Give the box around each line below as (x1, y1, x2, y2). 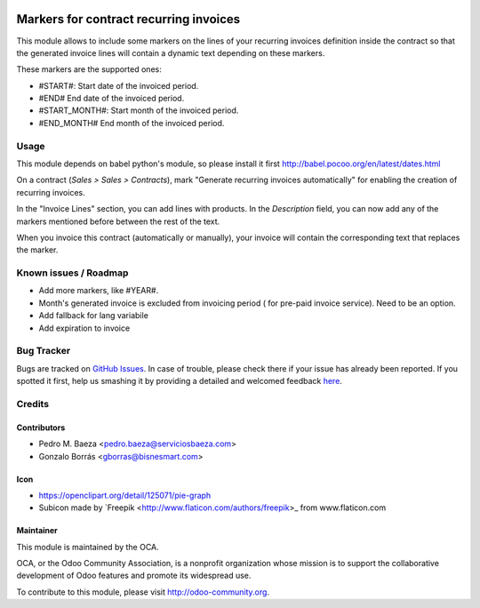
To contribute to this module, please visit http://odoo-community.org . (16, 587, 270, 597)
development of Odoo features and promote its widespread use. (16, 570, 252, 581)
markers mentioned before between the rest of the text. (16, 216, 220, 227)
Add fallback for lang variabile (38, 310, 148, 321)
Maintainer (16, 525, 58, 536)
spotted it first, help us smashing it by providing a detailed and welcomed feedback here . (16, 376, 342, 387)
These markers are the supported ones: (16, 64, 162, 75)
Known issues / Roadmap (16, 267, 129, 279)
